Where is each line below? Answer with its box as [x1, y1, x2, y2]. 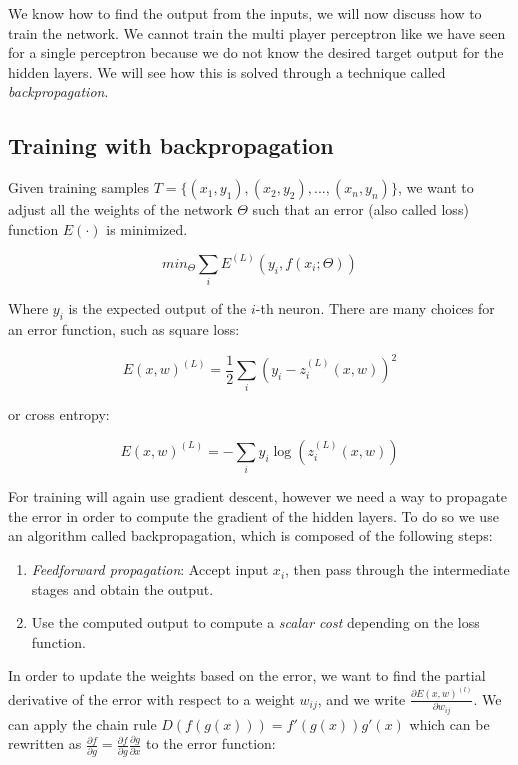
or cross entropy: [8, 404, 110, 425]
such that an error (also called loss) [252, 199, 469, 220]
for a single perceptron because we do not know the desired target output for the [8, 42, 504, 63]
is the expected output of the [68, 298, 247, 319]
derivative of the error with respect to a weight [8, 688, 295, 709]
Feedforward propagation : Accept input [31, 559, 269, 580]
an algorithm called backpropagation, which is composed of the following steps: [8, 525, 493, 546]
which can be [409, 713, 490, 734]
